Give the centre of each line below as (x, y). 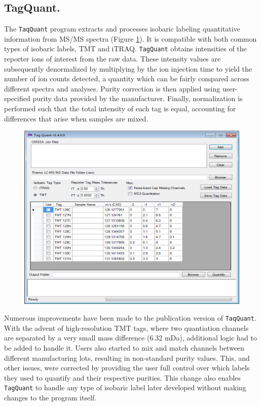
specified (17, 98)
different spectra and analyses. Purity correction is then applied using (112, 88)
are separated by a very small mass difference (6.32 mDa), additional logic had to (130, 338)
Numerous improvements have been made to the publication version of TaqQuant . (130, 318)
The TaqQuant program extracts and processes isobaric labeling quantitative (122, 29)
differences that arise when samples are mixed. (76, 118)
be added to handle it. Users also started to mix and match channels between (124, 348)
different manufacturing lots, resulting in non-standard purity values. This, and (127, 357)
